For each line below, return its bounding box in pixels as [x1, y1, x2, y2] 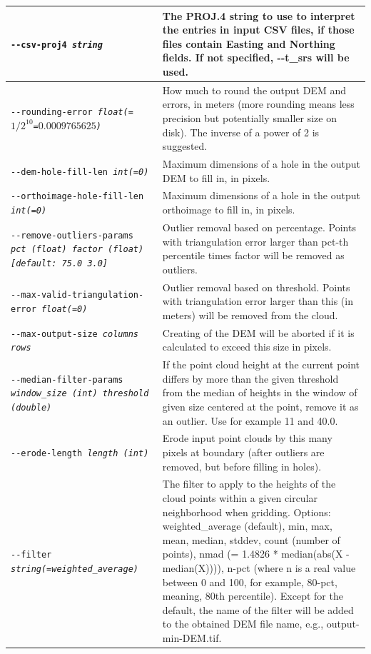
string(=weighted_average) [11, 563, 138, 574]
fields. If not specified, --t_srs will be [162, 50, 350, 65]
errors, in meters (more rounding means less [162, 96, 355, 111]
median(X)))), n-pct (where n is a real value [162, 560, 356, 575]
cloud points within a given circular [162, 491, 318, 505]
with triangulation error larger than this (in [162, 293, 353, 308]
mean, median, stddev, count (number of [162, 532, 340, 547]
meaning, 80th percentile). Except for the [162, 588, 343, 603]
